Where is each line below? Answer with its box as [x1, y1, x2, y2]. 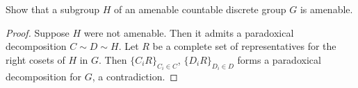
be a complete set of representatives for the [152, 39, 336, 53]
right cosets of [6, 52, 65, 67]
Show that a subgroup [6, 2, 100, 16]
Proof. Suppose [6, 25, 70, 39]
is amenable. [300, 2, 353, 16]
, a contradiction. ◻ [92, 69, 178, 84]
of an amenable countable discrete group [114, 2, 286, 16]
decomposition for [6, 69, 82, 84]
